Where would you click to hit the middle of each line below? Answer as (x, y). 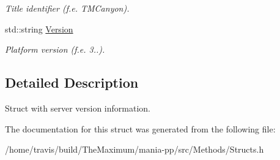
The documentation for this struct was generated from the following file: (140, 128)
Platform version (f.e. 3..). (55, 49)
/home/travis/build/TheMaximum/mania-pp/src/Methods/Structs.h (134, 149)
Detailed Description (72, 82)
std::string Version (39, 29)
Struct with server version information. (78, 108)
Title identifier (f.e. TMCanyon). (67, 8)
